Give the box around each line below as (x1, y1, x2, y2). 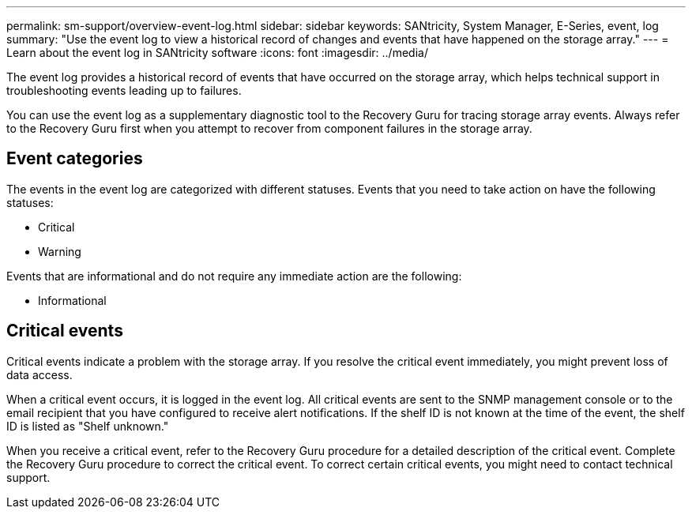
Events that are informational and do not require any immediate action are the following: (6, 269, 462, 283)
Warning (38, 244, 81, 258)
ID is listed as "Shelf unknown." (6, 419, 169, 433)
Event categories (6, 148, 143, 169)
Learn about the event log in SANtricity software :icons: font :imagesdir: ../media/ (6, 46, 428, 59)
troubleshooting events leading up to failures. (6, 84, 242, 97)
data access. (6, 367, 73, 382)
